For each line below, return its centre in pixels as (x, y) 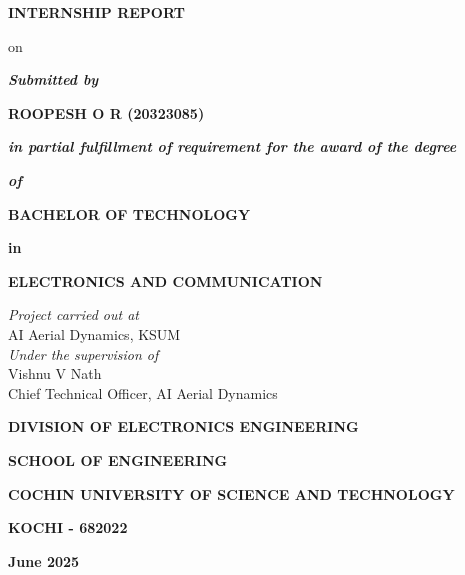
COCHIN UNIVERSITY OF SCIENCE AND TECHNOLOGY (231, 493)
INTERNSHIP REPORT (96, 12)
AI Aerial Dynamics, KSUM (94, 333)
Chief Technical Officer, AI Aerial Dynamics (143, 392)
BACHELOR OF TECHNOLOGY (129, 213)
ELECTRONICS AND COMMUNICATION (165, 280)
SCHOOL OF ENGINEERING (118, 459)
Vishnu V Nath (55, 373)
